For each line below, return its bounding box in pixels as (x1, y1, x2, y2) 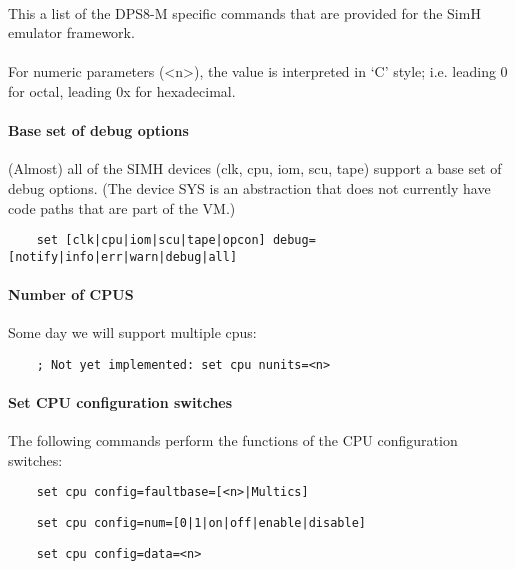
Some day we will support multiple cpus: (8, 322, 257, 343)
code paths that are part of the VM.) (8, 197, 236, 218)
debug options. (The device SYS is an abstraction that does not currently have (8, 177, 491, 198)
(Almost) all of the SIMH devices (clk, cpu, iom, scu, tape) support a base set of (8, 158, 502, 179)
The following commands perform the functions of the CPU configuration (8, 430, 458, 451)
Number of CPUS (8, 284, 134, 305)
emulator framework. (8, 22, 135, 43)
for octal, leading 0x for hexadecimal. (8, 80, 236, 101)
